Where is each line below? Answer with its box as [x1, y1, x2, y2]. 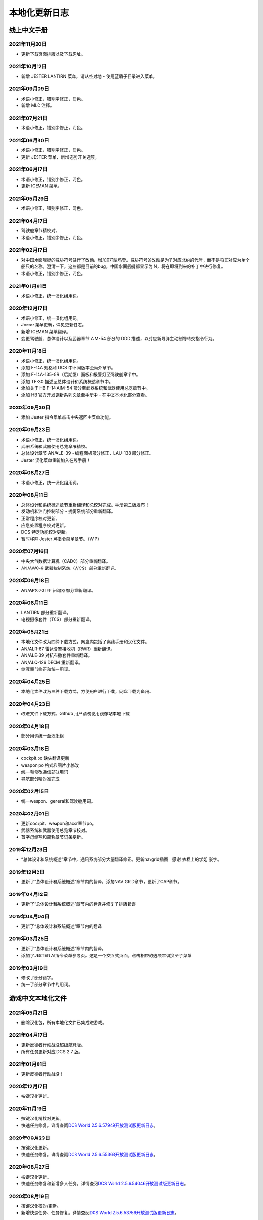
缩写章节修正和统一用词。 [21, 666, 73, 672]
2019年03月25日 [9, 935, 49, 942]
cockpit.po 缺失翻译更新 [21, 755, 70, 761]
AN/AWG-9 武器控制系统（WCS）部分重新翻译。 [21, 565, 119, 571]
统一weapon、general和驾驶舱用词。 [21, 798, 95, 804]
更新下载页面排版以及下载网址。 [21, 51, 85, 57]
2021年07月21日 [9, 115, 48, 122]
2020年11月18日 [9, 348, 47, 354]
